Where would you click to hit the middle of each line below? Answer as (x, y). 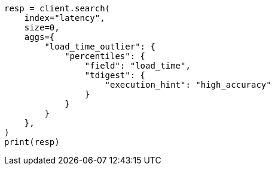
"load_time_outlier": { (100, 47)
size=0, (42, 27)
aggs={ (39, 37)
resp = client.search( (57, 8)
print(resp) (32, 142)
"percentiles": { (105, 56)
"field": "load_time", (137, 66)
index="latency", (65, 18)
